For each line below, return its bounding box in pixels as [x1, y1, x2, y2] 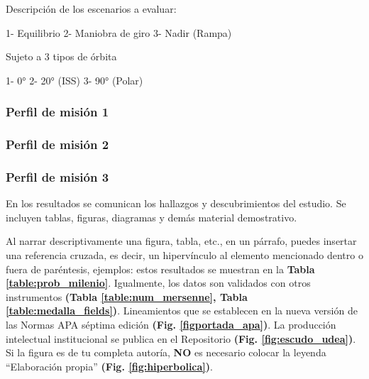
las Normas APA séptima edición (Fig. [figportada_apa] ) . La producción [6, 317, 336, 332]
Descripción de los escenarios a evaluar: [6, 1, 177, 16]
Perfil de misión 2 [6, 136, 109, 153]
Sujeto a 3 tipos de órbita [6, 49, 117, 64]
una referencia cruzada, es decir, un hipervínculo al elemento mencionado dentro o [6, 248, 363, 263]
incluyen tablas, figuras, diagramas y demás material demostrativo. [6, 209, 297, 224]
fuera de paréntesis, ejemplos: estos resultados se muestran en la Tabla [6, 261, 315, 276]
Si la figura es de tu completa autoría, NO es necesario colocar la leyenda [6, 345, 326, 360]
